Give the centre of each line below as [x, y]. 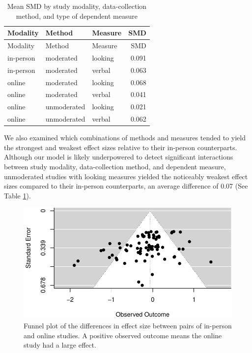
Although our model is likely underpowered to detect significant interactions [119, 157]
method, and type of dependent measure [77, 16]
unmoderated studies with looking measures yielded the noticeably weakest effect [126, 176]
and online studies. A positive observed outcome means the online [123, 335]
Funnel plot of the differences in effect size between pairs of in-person [128, 326]
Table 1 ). [17, 195]
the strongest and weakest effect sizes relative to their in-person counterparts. [121, 147]
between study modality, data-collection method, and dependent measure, [115, 166]
